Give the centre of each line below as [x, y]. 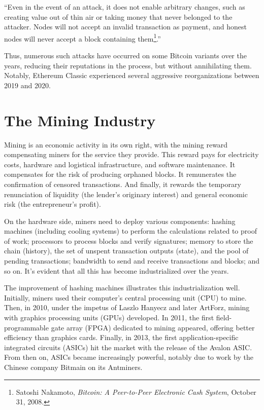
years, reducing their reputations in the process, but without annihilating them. [128, 65]
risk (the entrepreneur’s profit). [53, 204]
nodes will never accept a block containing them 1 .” [82, 38]
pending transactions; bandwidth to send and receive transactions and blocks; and [132, 261]
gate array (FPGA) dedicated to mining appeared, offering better [153, 327]
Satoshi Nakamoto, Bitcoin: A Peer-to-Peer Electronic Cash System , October [136, 392]
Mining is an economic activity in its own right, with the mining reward [116, 144]
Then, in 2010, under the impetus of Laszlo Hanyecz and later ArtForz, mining [127, 307]
